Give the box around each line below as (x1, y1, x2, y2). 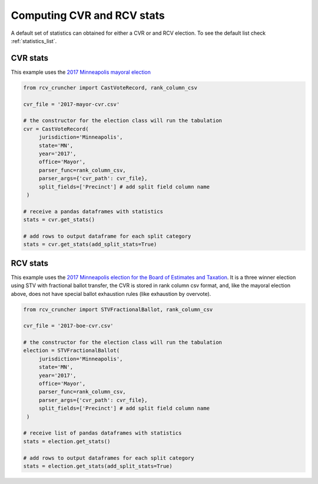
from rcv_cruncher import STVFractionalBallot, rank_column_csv (23, 306, 213, 312)
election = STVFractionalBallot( (23, 347, 120, 354)
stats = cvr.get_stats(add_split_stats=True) (23, 241, 157, 248)
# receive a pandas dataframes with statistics (23, 208, 163, 215)
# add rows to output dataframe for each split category (23, 233, 191, 239)
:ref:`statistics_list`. (11, 37, 57, 44)
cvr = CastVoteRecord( (23, 126, 89, 132)
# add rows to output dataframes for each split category (23, 455, 194, 461)
